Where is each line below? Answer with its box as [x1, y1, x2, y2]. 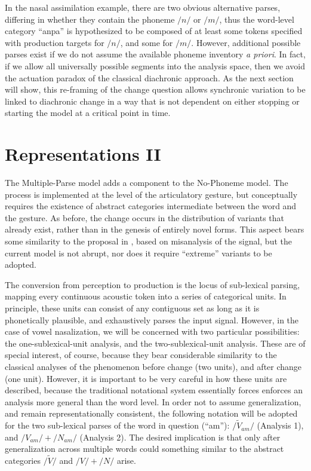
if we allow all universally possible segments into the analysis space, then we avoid [5, 59, 306, 72]
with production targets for [5, 36, 104, 48]
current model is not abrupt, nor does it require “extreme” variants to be [5, 246, 272, 259]
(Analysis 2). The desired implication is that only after [79, 430, 281, 443]
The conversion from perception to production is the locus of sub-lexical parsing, [5, 278, 300, 290]
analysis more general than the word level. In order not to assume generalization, [5, 395, 301, 408]
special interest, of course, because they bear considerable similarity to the [5, 348, 277, 361]
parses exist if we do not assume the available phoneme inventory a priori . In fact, [5, 48, 306, 60]
